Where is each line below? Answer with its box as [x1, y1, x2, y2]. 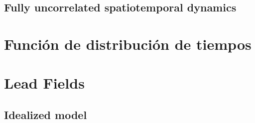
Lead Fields [4, 73, 85, 93]
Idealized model [4, 107, 87, 122]
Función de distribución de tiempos [4, 33, 252, 54]
